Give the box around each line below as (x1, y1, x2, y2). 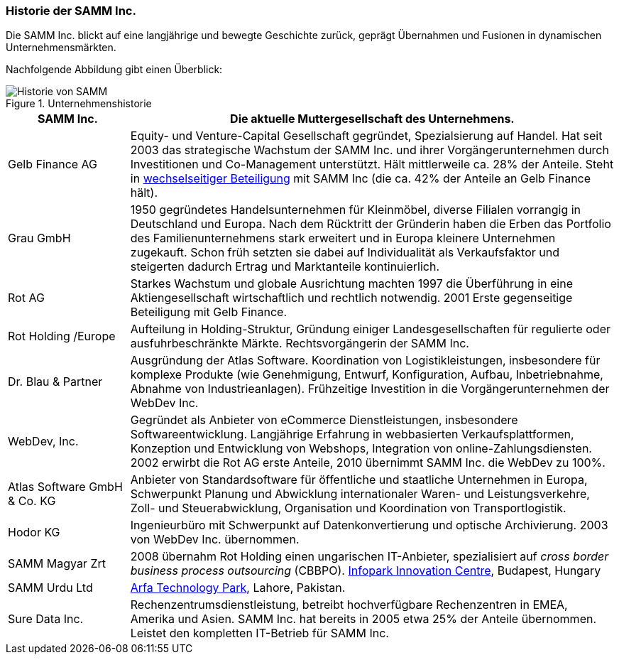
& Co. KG (8, 494, 56, 509)
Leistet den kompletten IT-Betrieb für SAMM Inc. (130, 626, 389, 641)
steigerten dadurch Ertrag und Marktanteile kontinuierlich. (130, 259, 440, 274)
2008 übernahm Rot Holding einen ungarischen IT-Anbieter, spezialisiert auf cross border (130, 549, 609, 564)
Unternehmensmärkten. (6, 41, 116, 54)
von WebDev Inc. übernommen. (130, 532, 300, 547)
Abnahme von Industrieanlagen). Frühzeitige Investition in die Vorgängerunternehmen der (130, 382, 610, 396)
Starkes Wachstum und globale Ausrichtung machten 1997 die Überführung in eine (130, 276, 573, 291)
